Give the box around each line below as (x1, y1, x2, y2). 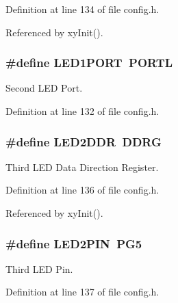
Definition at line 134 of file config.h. (5, 2, 160, 16)
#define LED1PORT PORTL (5, 54, 173, 71)
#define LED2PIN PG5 (5, 235, 142, 252)
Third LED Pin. (5, 261, 73, 276)
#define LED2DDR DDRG (5, 133, 162, 150)
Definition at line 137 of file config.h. (5, 285, 160, 299)
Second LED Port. (5, 81, 83, 95)
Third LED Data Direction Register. (5, 159, 159, 174)
